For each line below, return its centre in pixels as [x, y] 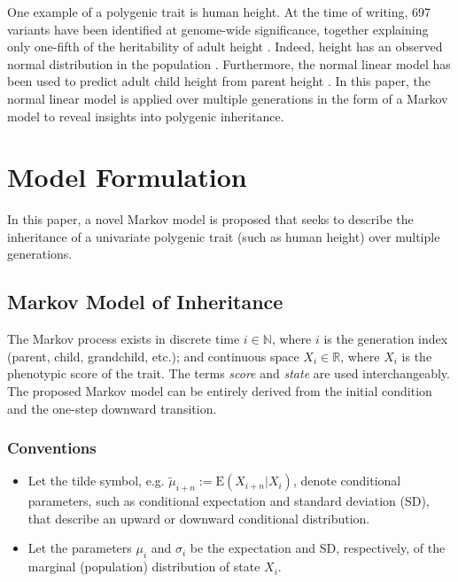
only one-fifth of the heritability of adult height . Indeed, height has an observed [225, 47]
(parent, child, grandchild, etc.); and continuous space [153, 356]
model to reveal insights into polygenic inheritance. [146, 116]
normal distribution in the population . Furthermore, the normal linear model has [229, 63]
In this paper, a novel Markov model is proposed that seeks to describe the [210, 219]
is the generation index [386, 339]
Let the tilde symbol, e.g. [96, 481]
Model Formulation [127, 177]
